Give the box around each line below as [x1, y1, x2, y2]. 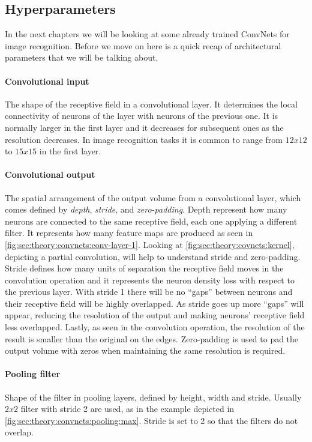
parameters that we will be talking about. [5, 51, 158, 64]
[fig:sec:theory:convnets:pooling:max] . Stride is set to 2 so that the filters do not [5, 414, 298, 426]
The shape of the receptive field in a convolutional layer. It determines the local [5, 97, 298, 110]
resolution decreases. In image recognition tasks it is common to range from [5, 133, 283, 145]
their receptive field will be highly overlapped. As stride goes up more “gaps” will [5, 297, 304, 309]
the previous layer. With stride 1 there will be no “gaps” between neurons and [5, 285, 293, 298]
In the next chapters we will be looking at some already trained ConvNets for [5, 28, 290, 40]
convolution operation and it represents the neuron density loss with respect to [5, 273, 295, 286]
